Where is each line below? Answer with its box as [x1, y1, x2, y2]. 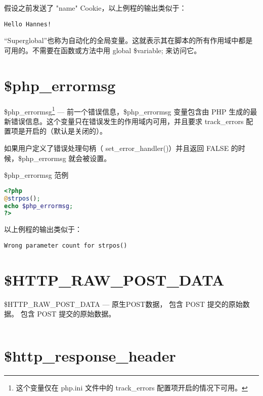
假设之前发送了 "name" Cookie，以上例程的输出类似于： [4, 3, 187, 13]
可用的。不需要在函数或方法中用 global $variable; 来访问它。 [4, 45, 201, 55]
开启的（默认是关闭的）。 [25, 126, 107, 136]
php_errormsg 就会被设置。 [21, 152, 111, 163]
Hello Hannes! [4, 20, 52, 28]
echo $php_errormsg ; [4, 202, 73, 210]
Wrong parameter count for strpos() [4, 242, 127, 249]
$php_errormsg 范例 [4, 170, 69, 180]
